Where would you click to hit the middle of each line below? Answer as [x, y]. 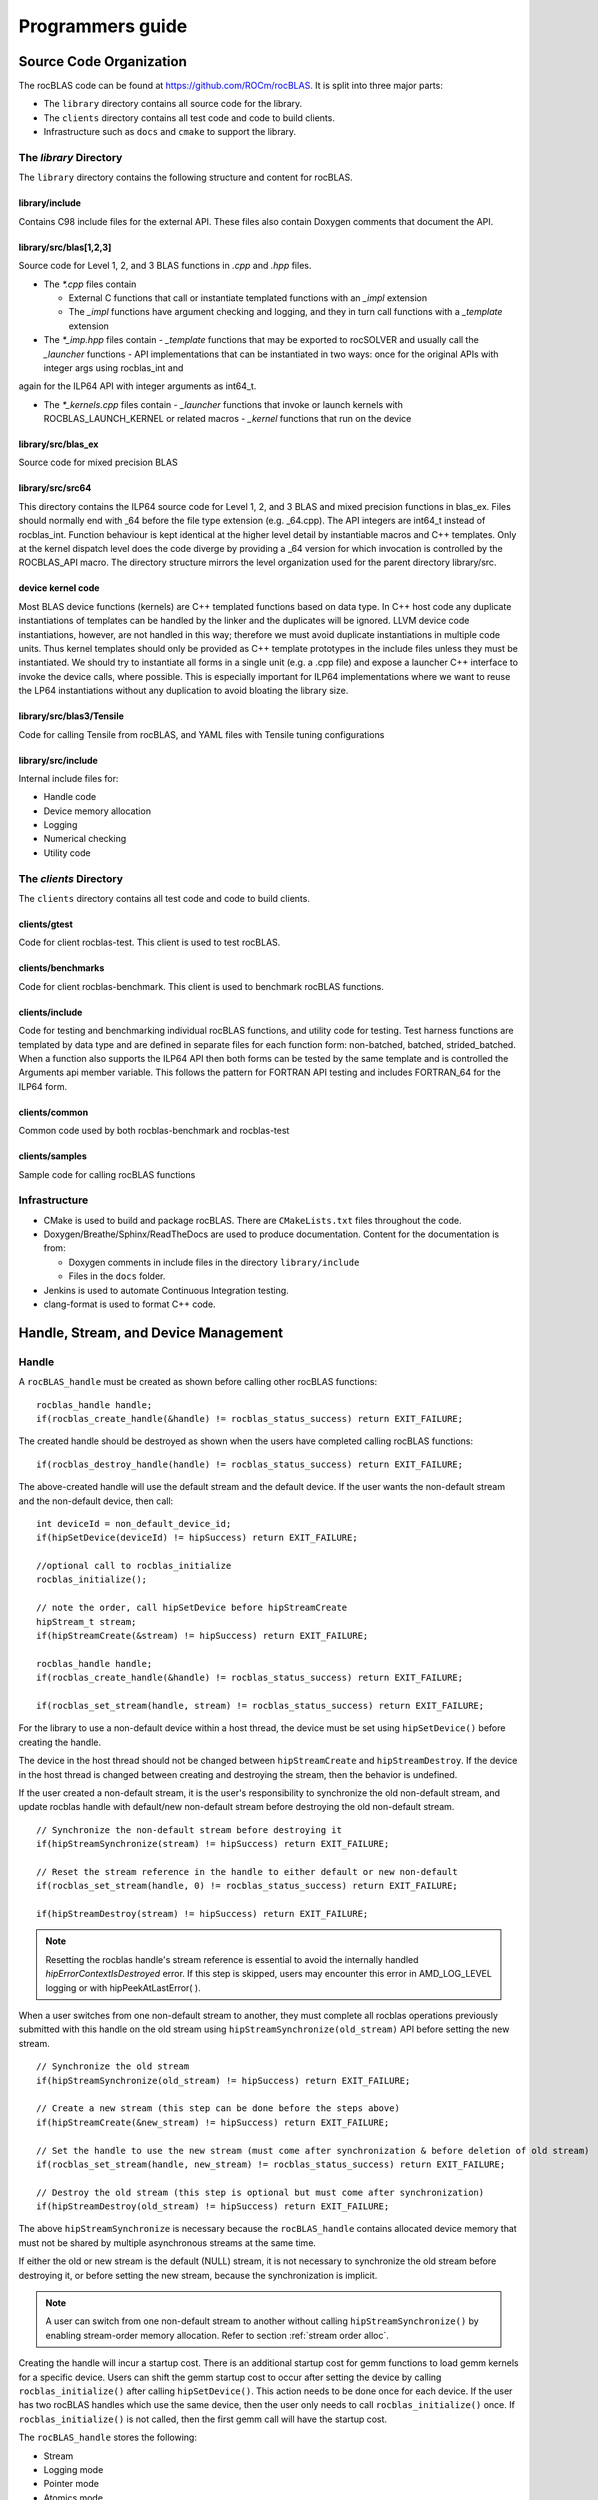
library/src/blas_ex [58, 444]
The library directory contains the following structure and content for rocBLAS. [186, 177]
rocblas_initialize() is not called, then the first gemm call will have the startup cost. [203, 2419]
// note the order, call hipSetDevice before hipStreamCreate [192, 1608]
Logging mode [73, 2469]
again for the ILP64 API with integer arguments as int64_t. [137, 386]
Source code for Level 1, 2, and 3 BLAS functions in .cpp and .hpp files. [165, 266]
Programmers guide [103, 26]
